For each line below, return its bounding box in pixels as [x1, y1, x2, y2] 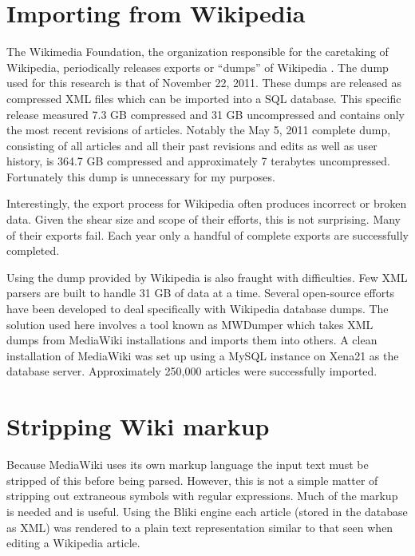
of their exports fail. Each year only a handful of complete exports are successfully [6, 226, 409, 243]
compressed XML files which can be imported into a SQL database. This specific [6, 89, 401, 106]
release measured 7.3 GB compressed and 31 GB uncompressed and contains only [6, 105, 405, 122]
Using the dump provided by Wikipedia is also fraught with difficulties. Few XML [6, 268, 408, 285]
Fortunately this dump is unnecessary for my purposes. [6, 168, 275, 185]
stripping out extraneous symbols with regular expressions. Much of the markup [6, 487, 398, 504]
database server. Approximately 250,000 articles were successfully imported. [6, 363, 377, 379]
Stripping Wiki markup [6, 410, 270, 443]
